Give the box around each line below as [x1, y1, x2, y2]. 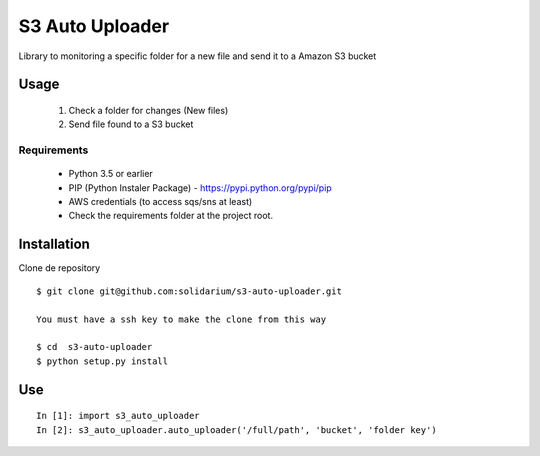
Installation [18, 236, 90, 253]
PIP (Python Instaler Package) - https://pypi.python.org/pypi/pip [68, 181, 332, 194]
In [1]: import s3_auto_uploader [36, 410, 200, 422]
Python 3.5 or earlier [68, 168, 154, 180]
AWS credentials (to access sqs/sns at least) [68, 196, 253, 208]
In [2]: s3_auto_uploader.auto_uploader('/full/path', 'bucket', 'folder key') [36, 424, 437, 435]
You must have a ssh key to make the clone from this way [36, 313, 327, 325]
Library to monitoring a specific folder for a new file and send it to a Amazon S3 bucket [18, 50, 377, 62]
